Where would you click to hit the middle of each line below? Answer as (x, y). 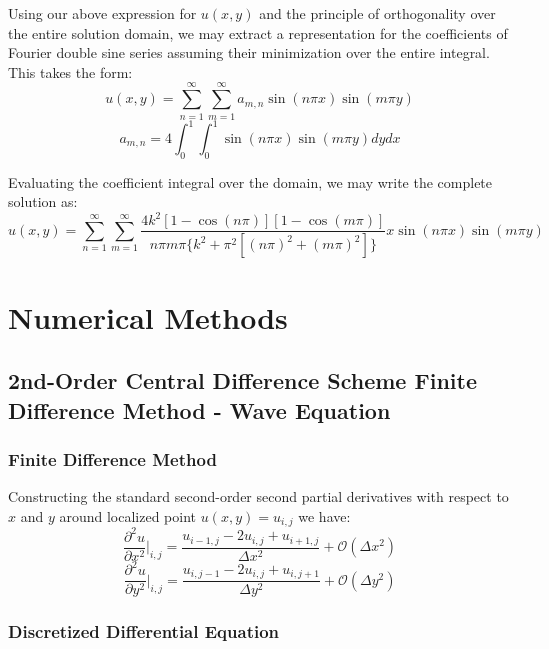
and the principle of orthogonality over (377, 13)
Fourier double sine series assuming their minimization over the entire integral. (249, 52)
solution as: (43, 201)
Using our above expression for (102, 13)
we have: (324, 515)
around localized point (128, 515)
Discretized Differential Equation (144, 631)
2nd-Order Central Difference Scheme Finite (242, 380)
